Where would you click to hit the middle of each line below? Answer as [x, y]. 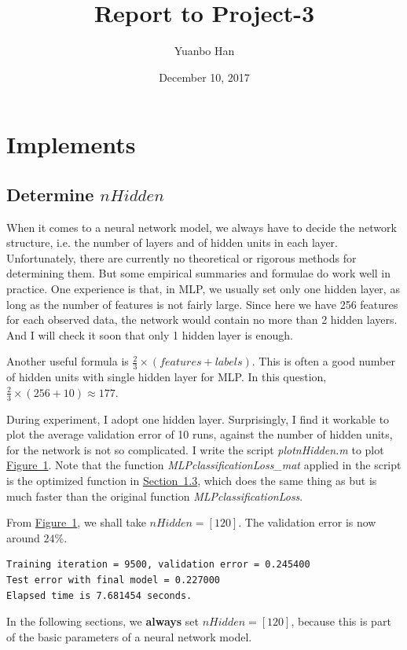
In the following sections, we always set [103, 621]
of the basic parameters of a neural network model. [129, 636]
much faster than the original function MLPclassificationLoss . [155, 496]
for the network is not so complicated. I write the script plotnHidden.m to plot [195, 449]
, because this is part [341, 621]
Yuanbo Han [204, 51]
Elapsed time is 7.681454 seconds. [99, 595]
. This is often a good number [323, 361]
